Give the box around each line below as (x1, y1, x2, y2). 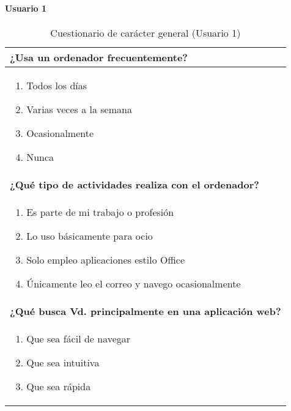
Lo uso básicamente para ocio (26, 228, 153, 243)
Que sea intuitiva (26, 355, 100, 369)
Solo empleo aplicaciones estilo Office (26, 252, 185, 267)
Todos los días (26, 78, 87, 92)
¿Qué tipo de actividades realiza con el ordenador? (10, 177, 259, 191)
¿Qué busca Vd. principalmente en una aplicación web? (10, 303, 281, 318)
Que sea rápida (26, 379, 91, 393)
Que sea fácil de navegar (26, 331, 131, 346)
